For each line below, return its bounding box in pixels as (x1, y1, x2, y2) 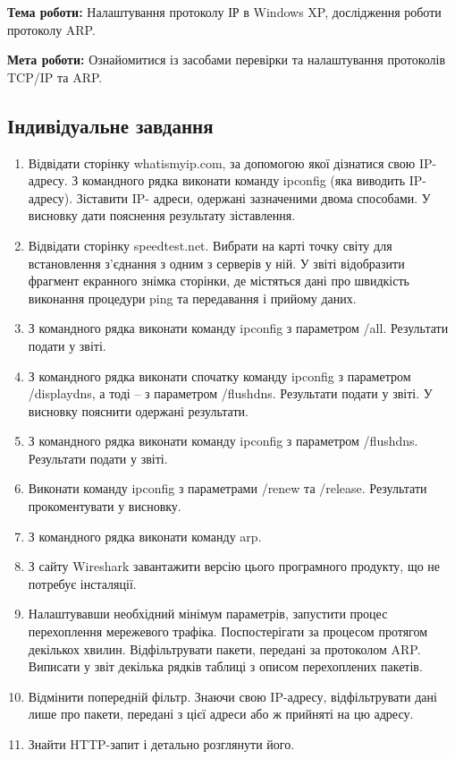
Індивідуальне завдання (7, 111, 214, 139)
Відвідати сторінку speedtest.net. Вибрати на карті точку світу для (28, 235, 392, 254)
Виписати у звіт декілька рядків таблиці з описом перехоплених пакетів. (28, 657, 423, 676)
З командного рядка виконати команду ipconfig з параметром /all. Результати (28, 319, 449, 337)
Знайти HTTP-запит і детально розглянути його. (28, 735, 295, 754)
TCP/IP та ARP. (7, 67, 103, 86)
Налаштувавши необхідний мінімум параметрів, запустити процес (28, 604, 388, 623)
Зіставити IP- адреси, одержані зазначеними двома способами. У (76, 188, 431, 207)
